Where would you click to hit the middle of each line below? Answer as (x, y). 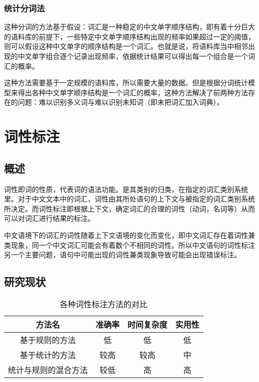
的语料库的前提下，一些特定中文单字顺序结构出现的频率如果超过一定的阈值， (129, 36)
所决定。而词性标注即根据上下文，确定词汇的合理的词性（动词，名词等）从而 (129, 208)
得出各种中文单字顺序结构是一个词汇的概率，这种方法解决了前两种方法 (133, 92)
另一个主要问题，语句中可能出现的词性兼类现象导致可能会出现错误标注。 (123, 255)
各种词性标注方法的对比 (104, 304)
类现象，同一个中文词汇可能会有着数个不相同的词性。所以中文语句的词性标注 (129, 245)
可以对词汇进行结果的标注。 (49, 218)
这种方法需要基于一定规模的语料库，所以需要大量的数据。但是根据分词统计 (126, 83)
